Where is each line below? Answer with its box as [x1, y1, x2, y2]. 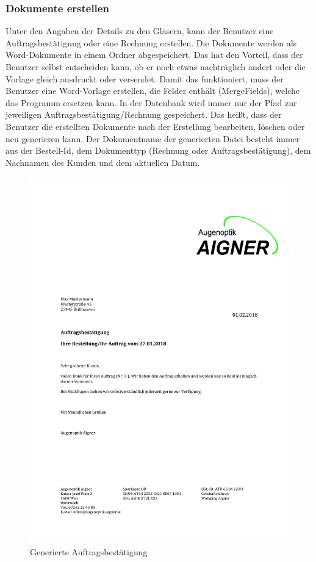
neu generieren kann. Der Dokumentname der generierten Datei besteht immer [5, 132, 300, 145]
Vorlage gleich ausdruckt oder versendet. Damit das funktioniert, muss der [5, 72, 284, 85]
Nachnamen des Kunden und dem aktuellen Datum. [5, 156, 200, 168]
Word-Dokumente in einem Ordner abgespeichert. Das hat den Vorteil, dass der [5, 48, 303, 61]
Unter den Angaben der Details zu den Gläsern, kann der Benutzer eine [5, 24, 274, 37]
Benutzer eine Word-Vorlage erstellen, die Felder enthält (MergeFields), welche [5, 84, 300, 97]
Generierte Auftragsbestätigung [30, 545, 148, 558]
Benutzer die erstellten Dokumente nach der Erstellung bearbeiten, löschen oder [5, 120, 305, 132]
